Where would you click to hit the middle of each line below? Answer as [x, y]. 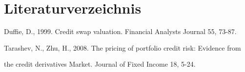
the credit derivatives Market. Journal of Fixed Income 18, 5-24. [100, 64]
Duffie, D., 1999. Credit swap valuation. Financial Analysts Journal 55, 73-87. [120, 31]
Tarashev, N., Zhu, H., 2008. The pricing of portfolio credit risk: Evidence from [122, 47]
